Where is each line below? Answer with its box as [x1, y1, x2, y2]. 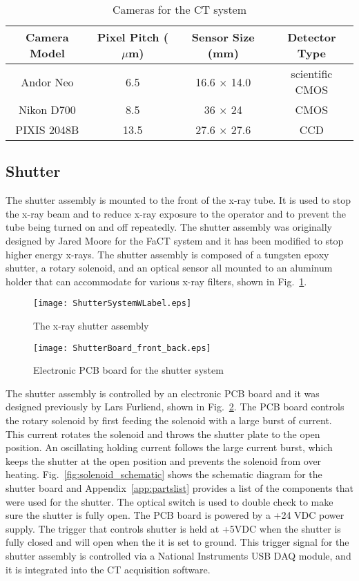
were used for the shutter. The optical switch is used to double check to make [6, 494, 333, 508]
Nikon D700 [18, 102, 76, 117]
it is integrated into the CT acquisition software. [6, 562, 211, 576]
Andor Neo [21, 73, 74, 90]
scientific [291, 66, 333, 82]
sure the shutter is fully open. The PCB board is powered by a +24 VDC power [6, 508, 345, 522]
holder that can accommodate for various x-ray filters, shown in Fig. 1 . [6, 274, 307, 288]
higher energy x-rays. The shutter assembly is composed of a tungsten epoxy [6, 247, 329, 261]
